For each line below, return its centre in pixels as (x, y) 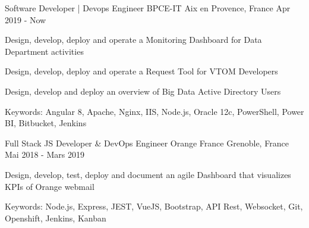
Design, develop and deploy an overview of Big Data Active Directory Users (143, 91)
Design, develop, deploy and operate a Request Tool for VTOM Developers (141, 71)
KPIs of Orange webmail (50, 186)
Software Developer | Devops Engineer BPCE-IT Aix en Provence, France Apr (148, 8)
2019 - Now (26, 19)
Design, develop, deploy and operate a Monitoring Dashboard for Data (133, 40)
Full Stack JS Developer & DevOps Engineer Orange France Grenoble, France (147, 143)
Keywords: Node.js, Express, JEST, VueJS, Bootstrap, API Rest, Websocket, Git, (154, 206)
